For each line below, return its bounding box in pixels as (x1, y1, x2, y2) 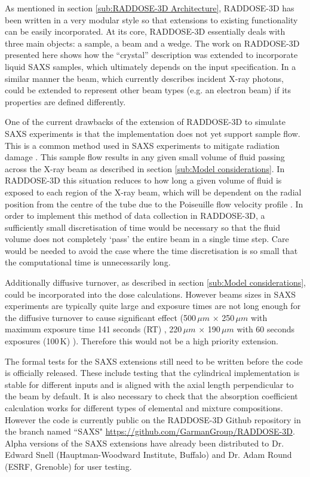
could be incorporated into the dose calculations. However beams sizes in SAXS (5, 288, 296, 300)
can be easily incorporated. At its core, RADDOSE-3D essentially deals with (5, 25, 286, 38)
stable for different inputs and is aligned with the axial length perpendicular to (5, 378, 294, 390)
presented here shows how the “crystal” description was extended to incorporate (5, 48, 298, 61)
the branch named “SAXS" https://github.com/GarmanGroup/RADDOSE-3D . (5, 425, 295, 438)
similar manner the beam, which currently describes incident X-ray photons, (5, 72, 284, 84)
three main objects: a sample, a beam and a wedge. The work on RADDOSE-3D (5, 36, 300, 49)
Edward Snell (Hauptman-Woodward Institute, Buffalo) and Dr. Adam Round (5, 448, 292, 461)
